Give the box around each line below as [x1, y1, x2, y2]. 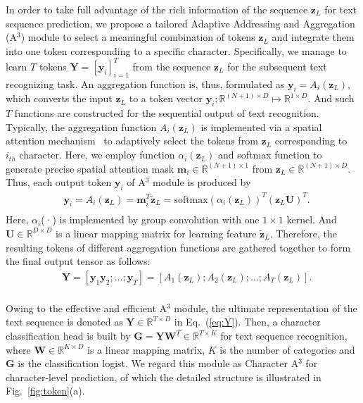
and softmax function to [218, 147, 322, 162]
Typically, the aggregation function [6, 119, 157, 134]
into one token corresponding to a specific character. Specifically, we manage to [6, 43, 347, 58]
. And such [307, 91, 355, 106]
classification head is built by [6, 328, 131, 343]
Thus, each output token [6, 175, 112, 190]
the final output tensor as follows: [6, 254, 151, 268]
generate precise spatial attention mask [6, 161, 174, 175]
